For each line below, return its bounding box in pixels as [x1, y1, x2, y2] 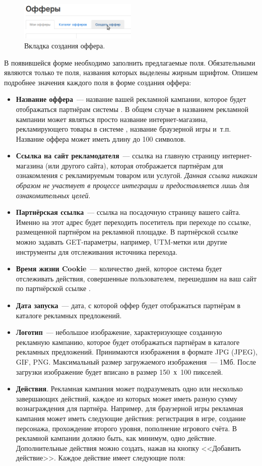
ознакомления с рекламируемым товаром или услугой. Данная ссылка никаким [16, 170, 257, 181]
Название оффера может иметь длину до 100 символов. [16, 133, 186, 144]
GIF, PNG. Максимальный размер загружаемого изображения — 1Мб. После [16, 356, 256, 367]
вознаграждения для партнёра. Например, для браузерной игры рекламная [16, 403, 243, 414]
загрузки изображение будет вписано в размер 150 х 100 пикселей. [16, 366, 223, 377]
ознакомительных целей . [16, 190, 91, 200]
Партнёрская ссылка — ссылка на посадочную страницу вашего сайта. [16, 207, 241, 217]
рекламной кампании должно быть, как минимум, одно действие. [16, 433, 217, 443]
